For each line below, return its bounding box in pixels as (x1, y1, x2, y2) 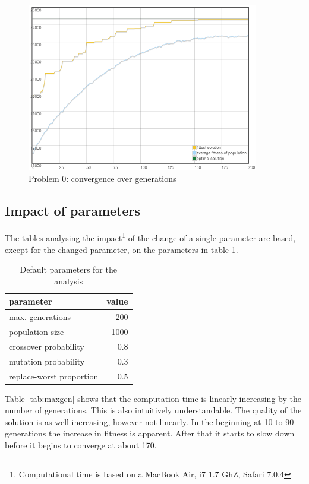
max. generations (9, 311, 71, 323)
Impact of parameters (5, 201, 141, 220)
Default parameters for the (20, 263, 117, 276)
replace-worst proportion (9, 369, 99, 382)
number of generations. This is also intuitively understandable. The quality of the (5, 404, 302, 416)
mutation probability (9, 355, 85, 367)
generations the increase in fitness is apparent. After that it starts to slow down (5, 427, 295, 439)
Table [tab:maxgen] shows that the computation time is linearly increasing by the (5, 392, 301, 404)
